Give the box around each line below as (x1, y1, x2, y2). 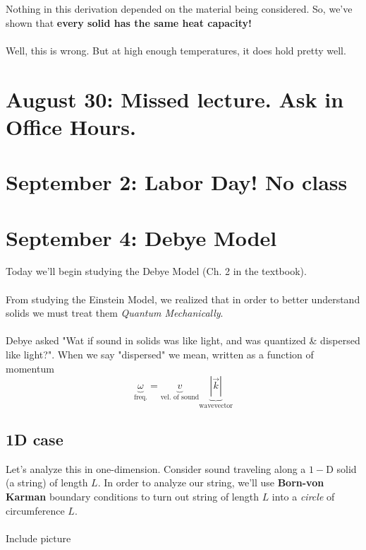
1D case (6, 428, 63, 450)
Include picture (6, 530, 71, 545)
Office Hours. (6, 112, 136, 141)
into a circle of (272, 489, 335, 504)
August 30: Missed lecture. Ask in (6, 84, 344, 113)
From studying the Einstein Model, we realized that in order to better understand (6, 291, 360, 306)
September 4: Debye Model (6, 223, 277, 252)
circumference (6, 503, 65, 517)
